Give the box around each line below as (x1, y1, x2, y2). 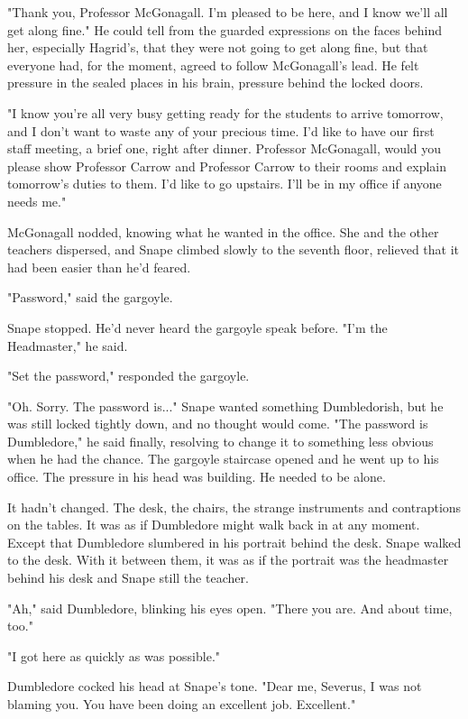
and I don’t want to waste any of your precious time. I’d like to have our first (7, 121, 435, 140)
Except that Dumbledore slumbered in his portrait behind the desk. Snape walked (7, 532, 462, 551)
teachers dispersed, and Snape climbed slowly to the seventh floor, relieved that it (7, 240, 460, 259)
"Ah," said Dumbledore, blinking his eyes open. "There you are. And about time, (7, 598, 453, 617)
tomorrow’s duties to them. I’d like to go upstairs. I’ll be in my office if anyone (7, 174, 442, 193)
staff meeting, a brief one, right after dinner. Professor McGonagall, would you (7, 139, 442, 158)
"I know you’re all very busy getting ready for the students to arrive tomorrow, (7, 103, 444, 122)
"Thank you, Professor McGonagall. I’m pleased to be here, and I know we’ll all (7, 3, 448, 21)
